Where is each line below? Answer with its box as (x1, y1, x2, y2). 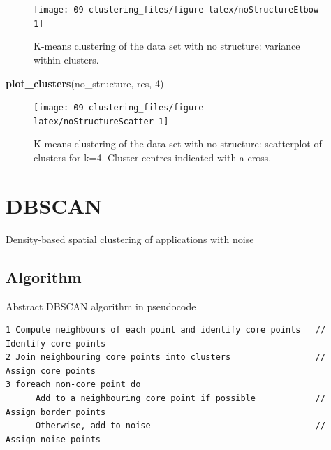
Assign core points (6, 365, 96, 376)
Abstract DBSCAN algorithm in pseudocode (6, 298, 196, 313)
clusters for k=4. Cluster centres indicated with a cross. (34, 150, 272, 164)
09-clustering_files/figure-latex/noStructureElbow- (73, 5, 324, 15)
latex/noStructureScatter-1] (34, 116, 169, 126)
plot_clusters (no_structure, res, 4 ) (6, 75, 164, 90)
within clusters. (34, 52, 99, 66)
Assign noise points (6, 434, 101, 444)
